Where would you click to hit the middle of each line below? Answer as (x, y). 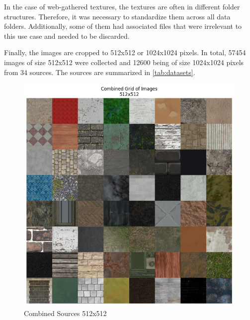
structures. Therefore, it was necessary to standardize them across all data (117, 16)
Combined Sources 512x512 (65, 313)
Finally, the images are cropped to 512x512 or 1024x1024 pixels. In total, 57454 (125, 52)
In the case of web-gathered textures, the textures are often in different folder (122, 6)
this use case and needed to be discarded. (67, 36)
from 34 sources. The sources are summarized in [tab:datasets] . (100, 72)
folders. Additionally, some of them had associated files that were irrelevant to (123, 26)
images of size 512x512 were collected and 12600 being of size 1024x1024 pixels (124, 62)
